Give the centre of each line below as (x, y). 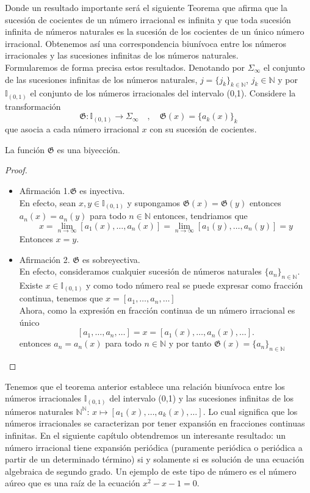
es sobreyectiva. (111, 259)
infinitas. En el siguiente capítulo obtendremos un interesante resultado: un (146, 435)
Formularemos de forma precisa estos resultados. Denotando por (125, 67)
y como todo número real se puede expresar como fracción (195, 285)
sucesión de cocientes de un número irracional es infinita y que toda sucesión (148, 19)
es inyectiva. (102, 191)
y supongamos (154, 202)
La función (25, 149)
